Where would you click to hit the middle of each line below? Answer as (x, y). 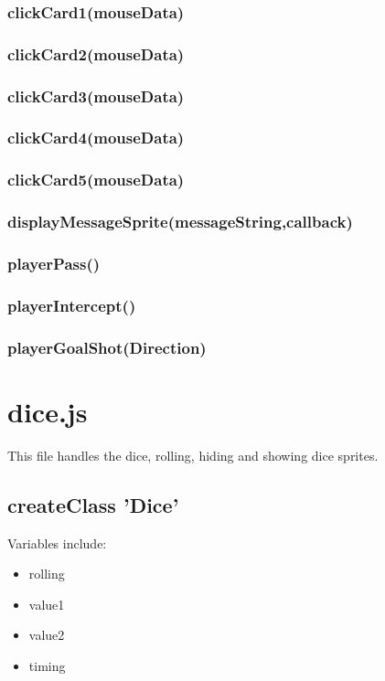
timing (47, 665)
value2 (47, 635)
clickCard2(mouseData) (96, 53)
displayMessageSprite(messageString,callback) (180, 222)
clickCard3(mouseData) (96, 96)
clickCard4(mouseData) (96, 138)
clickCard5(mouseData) (96, 180)
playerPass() (54, 263)
